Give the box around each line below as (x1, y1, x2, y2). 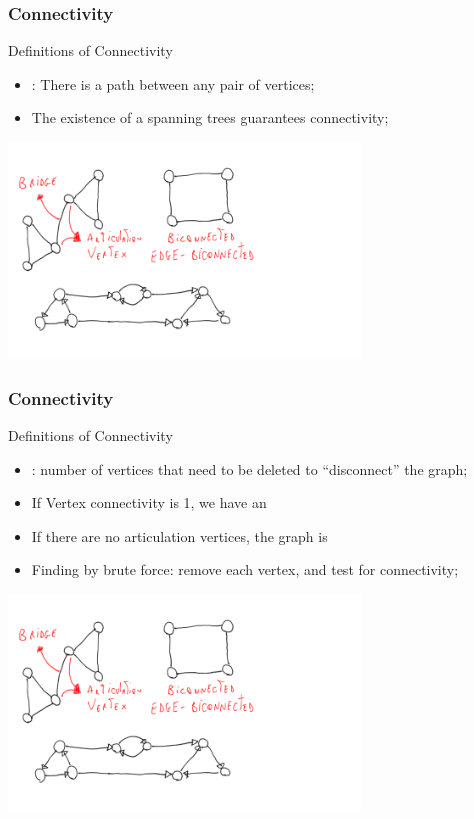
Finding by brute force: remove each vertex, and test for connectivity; (31, 559, 459, 580)
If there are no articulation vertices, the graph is (31, 525, 328, 546)
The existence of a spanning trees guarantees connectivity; (31, 107, 389, 128)
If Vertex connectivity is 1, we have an (31, 492, 267, 513)
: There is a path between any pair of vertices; (31, 73, 315, 94)
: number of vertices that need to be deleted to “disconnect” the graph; (31, 458, 468, 479)
